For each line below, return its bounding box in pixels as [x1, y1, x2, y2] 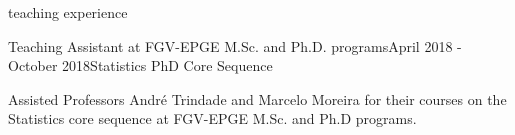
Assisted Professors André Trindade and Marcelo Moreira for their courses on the [8, 88, 507, 109]
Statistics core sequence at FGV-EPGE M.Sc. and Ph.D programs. [8, 108, 417, 129]
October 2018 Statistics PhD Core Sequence [8, 55, 273, 76]
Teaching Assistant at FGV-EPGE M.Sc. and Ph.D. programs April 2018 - [8, 35, 462, 56]
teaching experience [8, 2, 128, 22]
